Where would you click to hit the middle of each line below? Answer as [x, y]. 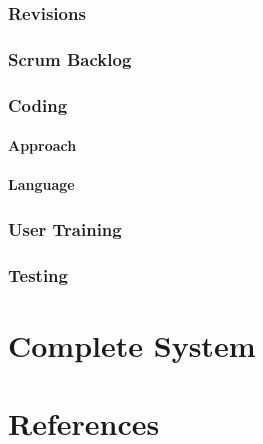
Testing [38, 274]
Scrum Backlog [70, 58]
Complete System [132, 344]
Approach [42, 145]
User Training [65, 228]
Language [41, 184]
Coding [38, 104]
